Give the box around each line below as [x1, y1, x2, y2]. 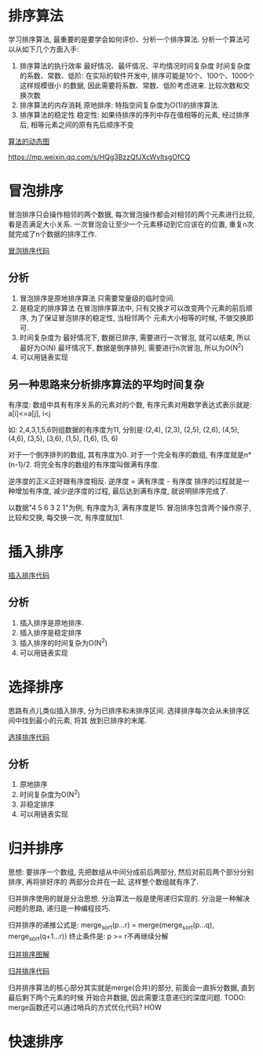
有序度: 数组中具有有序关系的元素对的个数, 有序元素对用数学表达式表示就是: [8, 400, 252, 410]
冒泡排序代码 [8, 246, 49, 255]
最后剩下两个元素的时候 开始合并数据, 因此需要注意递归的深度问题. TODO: [8, 992, 247, 1002]
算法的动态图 [8, 137, 49, 146]
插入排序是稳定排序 [19, 628, 82, 637]
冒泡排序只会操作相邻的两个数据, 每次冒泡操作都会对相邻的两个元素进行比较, [8, 209, 255, 219]
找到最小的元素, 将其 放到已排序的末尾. [21, 716, 147, 725]
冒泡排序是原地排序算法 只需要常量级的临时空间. [19, 293, 175, 303]
